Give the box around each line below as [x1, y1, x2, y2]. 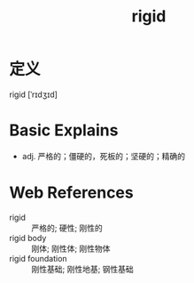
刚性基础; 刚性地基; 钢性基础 [31, 263, 135, 274]
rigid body [9, 232, 47, 243]
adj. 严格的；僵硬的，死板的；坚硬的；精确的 [21, 150, 186, 161]
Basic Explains [9, 120, 119, 141]
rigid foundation [9, 253, 68, 263]
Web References [9, 182, 135, 203]
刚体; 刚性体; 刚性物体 [31, 243, 111, 254]
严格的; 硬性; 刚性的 [31, 222, 104, 233]
